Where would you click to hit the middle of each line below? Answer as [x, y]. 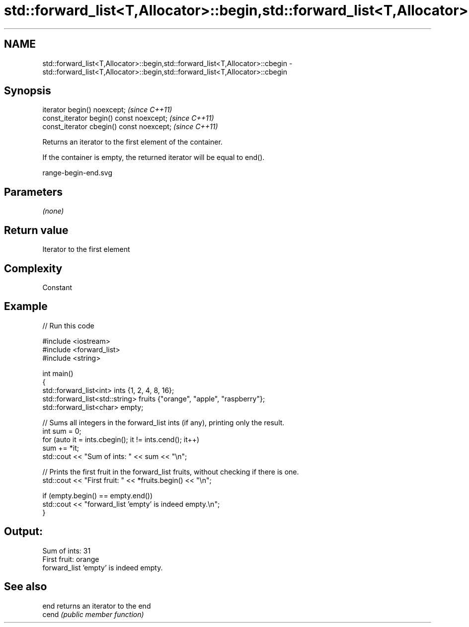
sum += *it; [61, 448]
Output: [23, 532]
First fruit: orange [71, 559]
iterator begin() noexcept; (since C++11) [107, 110]
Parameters [33, 192]
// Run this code [68, 325]
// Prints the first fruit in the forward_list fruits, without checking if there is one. [171, 471]
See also [26, 587]
